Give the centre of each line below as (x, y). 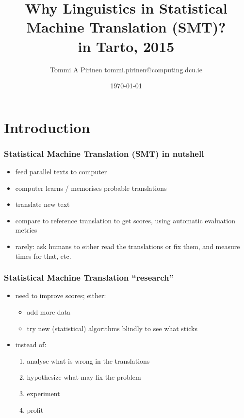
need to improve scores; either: (61, 295)
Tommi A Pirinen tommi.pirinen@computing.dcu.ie (126, 69)
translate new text (42, 204)
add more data (49, 312)
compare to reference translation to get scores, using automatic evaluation (125, 220)
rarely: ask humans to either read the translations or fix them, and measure (128, 246)
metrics (26, 230)
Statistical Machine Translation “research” (89, 277)
